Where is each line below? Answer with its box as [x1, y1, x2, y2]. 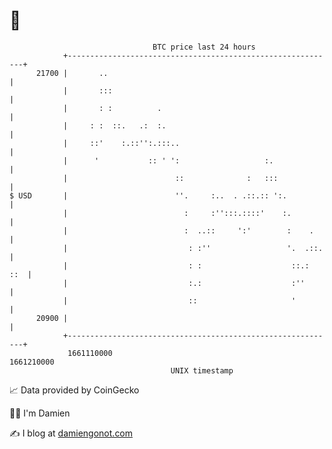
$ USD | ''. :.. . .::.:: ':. [9, 190, 287, 201]
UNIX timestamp [170, 365, 234, 376]
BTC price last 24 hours [152, 42, 256, 52]
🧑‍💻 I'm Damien [9, 407, 71, 419]
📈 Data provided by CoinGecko [9, 384, 140, 396]
